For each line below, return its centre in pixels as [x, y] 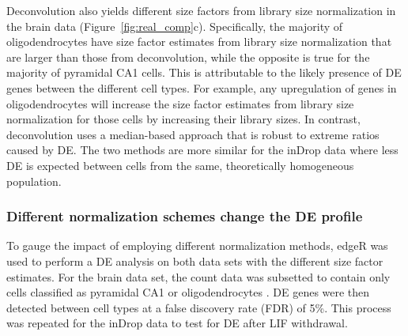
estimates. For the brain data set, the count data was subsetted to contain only [198, 276]
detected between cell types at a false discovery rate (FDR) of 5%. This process [199, 307]
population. [34, 181]
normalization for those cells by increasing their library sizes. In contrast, [183, 119]
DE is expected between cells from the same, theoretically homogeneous [180, 165]
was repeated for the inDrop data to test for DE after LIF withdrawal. [177, 323]
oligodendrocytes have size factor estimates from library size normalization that [199, 42]
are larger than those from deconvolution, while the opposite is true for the [188, 57]
